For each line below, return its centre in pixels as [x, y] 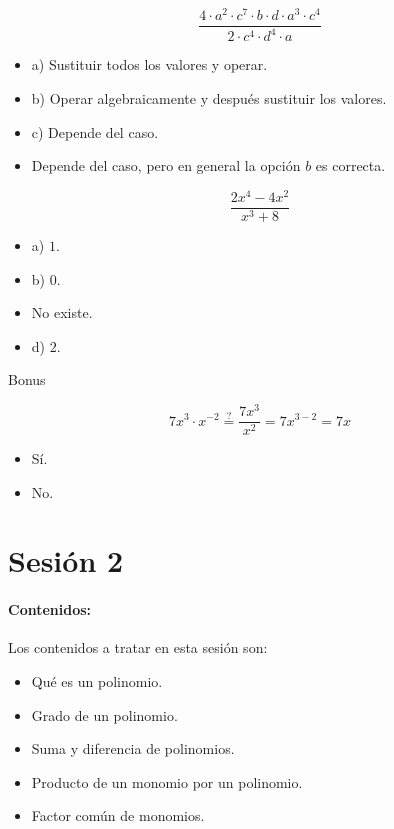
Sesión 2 [66, 560]
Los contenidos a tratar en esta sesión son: [138, 647]
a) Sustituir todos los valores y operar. [149, 64]
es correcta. [350, 165]
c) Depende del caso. [95, 131]
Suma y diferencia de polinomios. [133, 748]
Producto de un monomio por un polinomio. [167, 781]
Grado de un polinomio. [104, 714]
